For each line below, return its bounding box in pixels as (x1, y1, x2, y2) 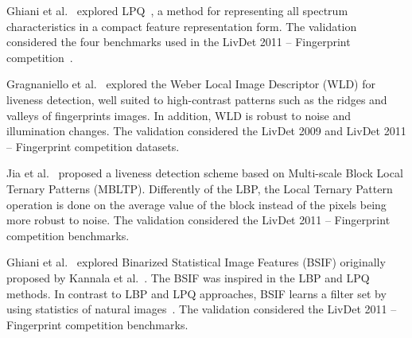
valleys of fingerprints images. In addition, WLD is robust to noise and (6, 107, 352, 123)
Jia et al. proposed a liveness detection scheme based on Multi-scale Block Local (6, 165, 403, 181)
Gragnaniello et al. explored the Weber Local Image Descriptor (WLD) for (6, 76, 375, 92)
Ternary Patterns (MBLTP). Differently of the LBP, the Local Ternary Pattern (6, 180, 393, 196)
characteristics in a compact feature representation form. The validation (6, 17, 357, 34)
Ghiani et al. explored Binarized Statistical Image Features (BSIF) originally (6, 254, 386, 270)
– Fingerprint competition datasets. (6, 138, 180, 154)
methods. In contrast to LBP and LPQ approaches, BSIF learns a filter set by (6, 285, 387, 301)
